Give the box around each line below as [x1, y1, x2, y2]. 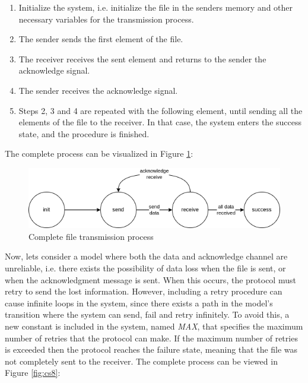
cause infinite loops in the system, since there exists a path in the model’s [5, 296, 273, 309]
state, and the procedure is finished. [18, 127, 150, 140]
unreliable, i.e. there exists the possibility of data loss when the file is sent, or [5, 261, 286, 274]
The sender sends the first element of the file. [18, 33, 183, 45]
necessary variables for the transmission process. [18, 12, 194, 25]
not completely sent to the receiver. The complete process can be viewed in [5, 354, 278, 367]
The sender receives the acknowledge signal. [18, 84, 178, 96]
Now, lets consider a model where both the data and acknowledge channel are [5, 250, 288, 262]
